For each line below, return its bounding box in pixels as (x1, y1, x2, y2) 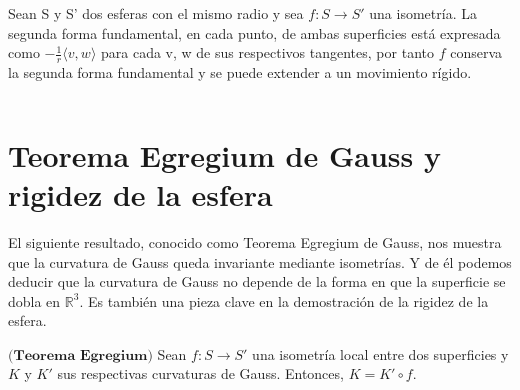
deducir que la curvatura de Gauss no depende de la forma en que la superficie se (8, 271, 506, 292)
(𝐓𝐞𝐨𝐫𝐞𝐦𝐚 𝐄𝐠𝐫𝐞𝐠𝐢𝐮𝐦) (8, 348, 153, 363)
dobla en (8, 290, 61, 311)
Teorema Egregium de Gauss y (8, 134, 441, 175)
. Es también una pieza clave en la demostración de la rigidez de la (79, 290, 489, 311)
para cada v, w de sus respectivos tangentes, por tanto (100, 42, 434, 63)
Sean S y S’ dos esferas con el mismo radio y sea (8, 3, 304, 23)
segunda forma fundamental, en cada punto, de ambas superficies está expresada (8, 22, 501, 43)
